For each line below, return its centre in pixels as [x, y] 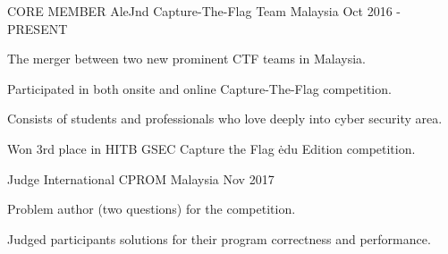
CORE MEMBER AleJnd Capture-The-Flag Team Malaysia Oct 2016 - [204, 11]
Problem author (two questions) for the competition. [152, 209]
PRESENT [38, 28]
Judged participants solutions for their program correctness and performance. [219, 238]
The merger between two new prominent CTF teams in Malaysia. [186, 59]
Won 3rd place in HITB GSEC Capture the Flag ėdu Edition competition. [211, 148]
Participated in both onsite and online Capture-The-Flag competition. [199, 88]
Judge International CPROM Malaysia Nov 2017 [141, 178]
